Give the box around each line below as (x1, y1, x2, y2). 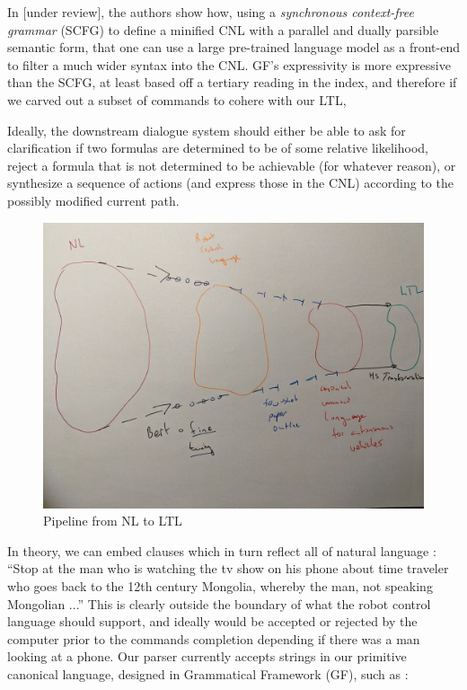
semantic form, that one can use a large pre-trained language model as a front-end (7, 38, 461, 57)
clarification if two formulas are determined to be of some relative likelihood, (7, 138, 428, 157)
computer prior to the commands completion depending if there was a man (7, 629, 420, 648)
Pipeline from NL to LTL (43, 511, 182, 530)
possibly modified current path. (7, 190, 180, 209)
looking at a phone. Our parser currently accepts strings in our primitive (7, 647, 407, 666)
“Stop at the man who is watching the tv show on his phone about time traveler (7, 559, 449, 578)
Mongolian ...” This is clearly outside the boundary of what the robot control (7, 594, 431, 613)
